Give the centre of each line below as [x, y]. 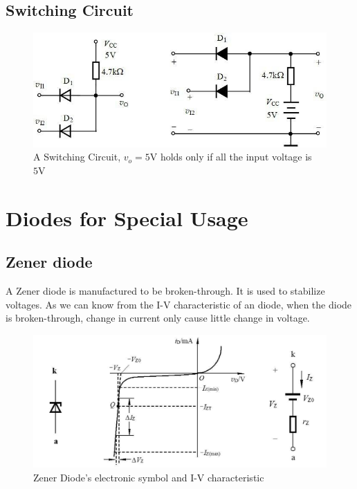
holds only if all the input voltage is [236, 157]
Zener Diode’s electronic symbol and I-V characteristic [149, 477]
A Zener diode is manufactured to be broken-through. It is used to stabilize [165, 290]
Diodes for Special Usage [127, 218]
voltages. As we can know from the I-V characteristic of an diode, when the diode [179, 304]
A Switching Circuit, [77, 157]
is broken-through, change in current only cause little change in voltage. [158, 318]
